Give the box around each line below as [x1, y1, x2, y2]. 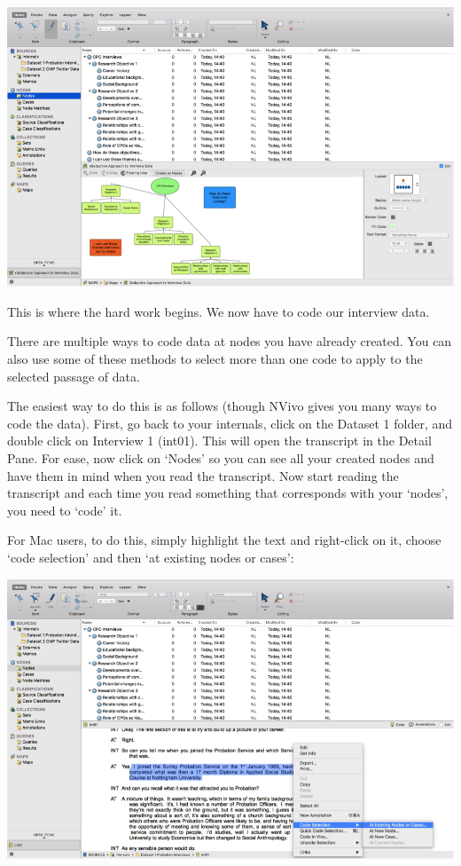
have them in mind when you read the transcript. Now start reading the [7, 466, 399, 484]
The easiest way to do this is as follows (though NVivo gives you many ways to [7, 397, 437, 415]
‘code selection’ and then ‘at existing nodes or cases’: [7, 547, 294, 566]
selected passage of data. [7, 366, 140, 385]
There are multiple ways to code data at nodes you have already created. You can [7, 332, 452, 350]
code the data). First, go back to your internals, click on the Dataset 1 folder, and [7, 413, 453, 432]
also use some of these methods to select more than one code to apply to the [7, 350, 423, 368]
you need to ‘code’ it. [7, 500, 122, 519]
